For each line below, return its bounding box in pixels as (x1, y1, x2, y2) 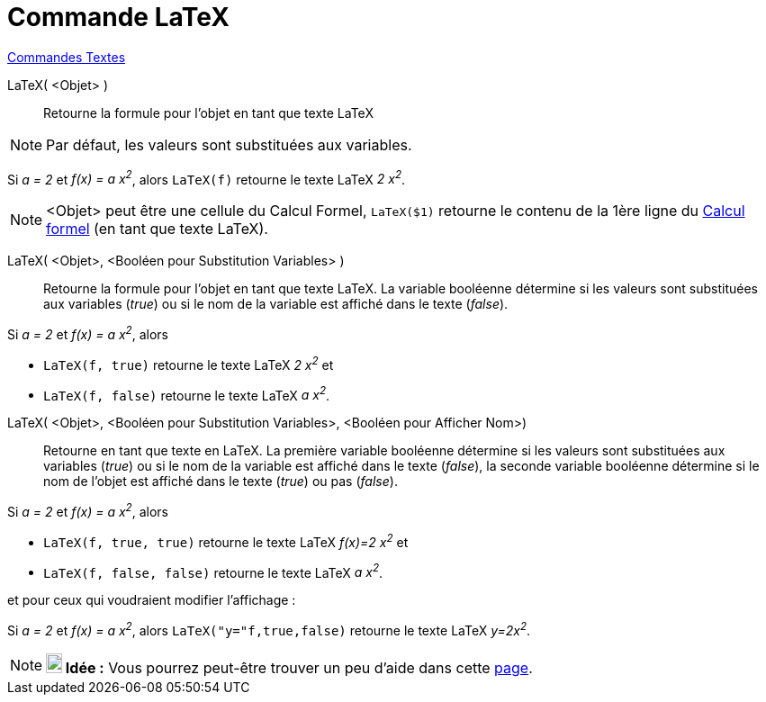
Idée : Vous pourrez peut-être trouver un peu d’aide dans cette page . (65, 659, 533, 677)
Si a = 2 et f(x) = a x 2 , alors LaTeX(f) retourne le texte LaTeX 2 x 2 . (7, 168, 406, 187)
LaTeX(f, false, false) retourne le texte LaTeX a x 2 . (43, 562, 383, 580)
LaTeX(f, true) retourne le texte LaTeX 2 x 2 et (43, 355, 334, 373)
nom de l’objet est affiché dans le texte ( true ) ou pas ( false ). (43, 473, 398, 490)
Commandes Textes (7, 49, 126, 65)
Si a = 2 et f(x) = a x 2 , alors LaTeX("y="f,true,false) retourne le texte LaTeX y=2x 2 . (7, 620, 531, 638)
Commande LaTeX (7, 2, 230, 32)
